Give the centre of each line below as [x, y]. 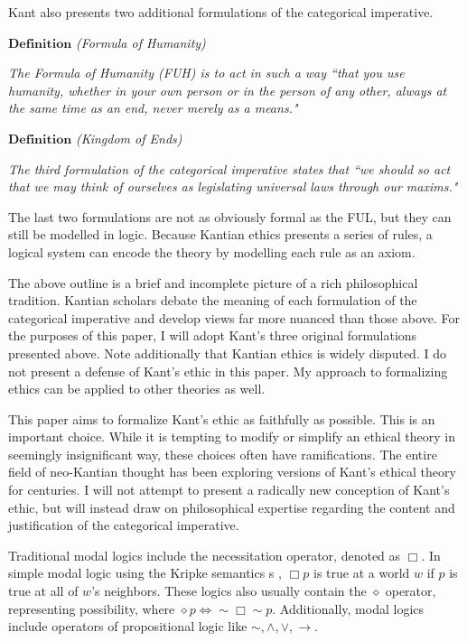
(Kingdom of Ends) [129, 138]
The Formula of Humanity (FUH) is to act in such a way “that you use [206, 73]
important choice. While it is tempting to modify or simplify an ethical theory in [232, 437]
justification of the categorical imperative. [124, 525]
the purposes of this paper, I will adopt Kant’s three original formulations [213, 335]
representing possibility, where [92, 608]
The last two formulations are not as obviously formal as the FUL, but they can [230, 216]
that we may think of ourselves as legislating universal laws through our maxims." [233, 186]
